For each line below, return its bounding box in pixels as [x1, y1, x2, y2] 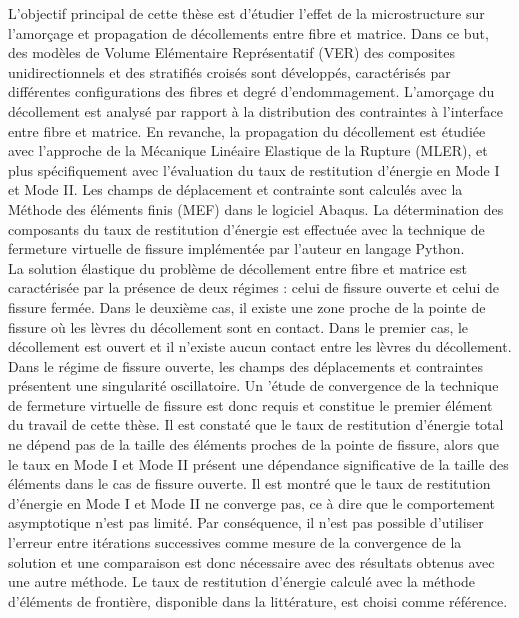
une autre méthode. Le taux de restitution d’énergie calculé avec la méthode [8, 571, 476, 592]
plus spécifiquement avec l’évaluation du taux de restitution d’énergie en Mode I [8, 159, 500, 180]
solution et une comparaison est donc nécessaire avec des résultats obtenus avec [8, 551, 495, 572]
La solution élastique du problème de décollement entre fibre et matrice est [8, 257, 468, 278]
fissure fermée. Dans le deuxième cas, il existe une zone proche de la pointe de [8, 296, 486, 317]
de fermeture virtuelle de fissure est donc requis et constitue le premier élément [8, 394, 493, 415]
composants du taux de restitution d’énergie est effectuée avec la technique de [8, 218, 485, 239]
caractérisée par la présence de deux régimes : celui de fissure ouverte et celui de [8, 277, 499, 298]
